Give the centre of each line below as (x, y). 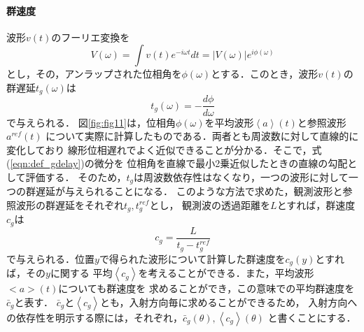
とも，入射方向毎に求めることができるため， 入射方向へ (229, 302)
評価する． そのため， (76, 176)
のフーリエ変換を (91, 37)
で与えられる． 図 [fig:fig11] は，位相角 (91, 122)
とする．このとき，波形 (265, 74)
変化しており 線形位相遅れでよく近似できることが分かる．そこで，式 (164, 149)
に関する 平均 (81, 273)
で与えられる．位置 (50, 258)
